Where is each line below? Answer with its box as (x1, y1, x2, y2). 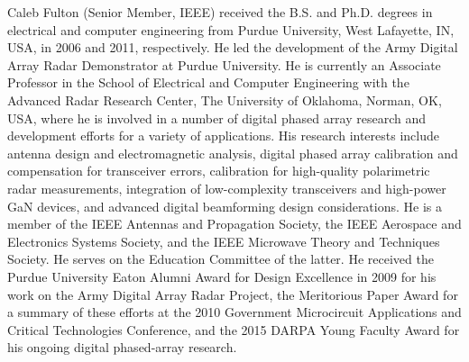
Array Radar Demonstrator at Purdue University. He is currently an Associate (7, 55, 441, 74)
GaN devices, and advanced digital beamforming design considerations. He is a (7, 196, 443, 215)
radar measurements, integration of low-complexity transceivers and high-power (7, 178, 446, 197)
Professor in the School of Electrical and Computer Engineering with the (7, 73, 409, 92)
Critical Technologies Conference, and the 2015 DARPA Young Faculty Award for (7, 320, 460, 339)
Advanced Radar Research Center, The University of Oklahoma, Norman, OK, (7, 90, 442, 109)
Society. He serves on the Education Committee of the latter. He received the (7, 249, 434, 268)
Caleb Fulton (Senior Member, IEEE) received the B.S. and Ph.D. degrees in (7, 3, 433, 21)
